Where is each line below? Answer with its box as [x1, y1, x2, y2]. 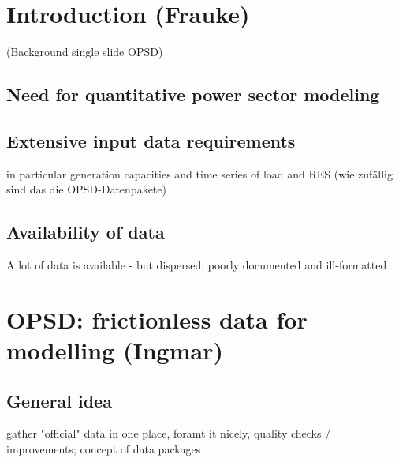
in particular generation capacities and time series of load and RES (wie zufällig [6, 165, 393, 182]
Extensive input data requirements [6, 128, 296, 152]
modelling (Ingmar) [6, 334, 223, 366]
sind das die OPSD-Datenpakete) [6, 181, 166, 197]
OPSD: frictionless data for [6, 302, 308, 335]
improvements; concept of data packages [6, 441, 201, 457]
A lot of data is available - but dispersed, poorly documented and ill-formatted [6, 257, 387, 273]
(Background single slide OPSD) [6, 43, 163, 60]
